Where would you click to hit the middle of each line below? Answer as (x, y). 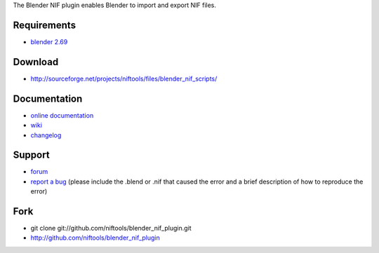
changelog (46, 135)
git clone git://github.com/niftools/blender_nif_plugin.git (111, 228)
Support (31, 155)
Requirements (45, 25)
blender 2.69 (49, 41)
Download (36, 62)
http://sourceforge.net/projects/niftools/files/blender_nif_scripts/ (124, 78)
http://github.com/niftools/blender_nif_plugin (95, 238)
